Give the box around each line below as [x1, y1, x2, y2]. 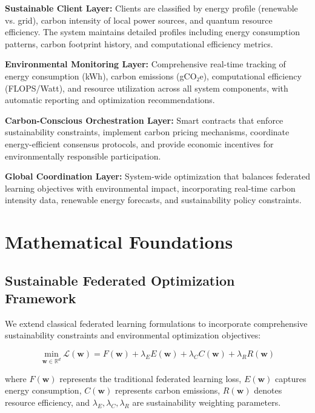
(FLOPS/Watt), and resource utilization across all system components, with [5, 81, 288, 94]
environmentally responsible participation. [5, 149, 161, 162]
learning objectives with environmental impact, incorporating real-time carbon [5, 181, 296, 194]
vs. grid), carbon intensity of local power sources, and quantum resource [5, 13, 273, 26]
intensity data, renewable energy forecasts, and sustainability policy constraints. [5, 193, 302, 206]
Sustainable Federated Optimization [5, 270, 235, 289]
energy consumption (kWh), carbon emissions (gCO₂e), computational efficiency [5, 69, 302, 82]
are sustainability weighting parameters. [132, 396, 281, 409]
